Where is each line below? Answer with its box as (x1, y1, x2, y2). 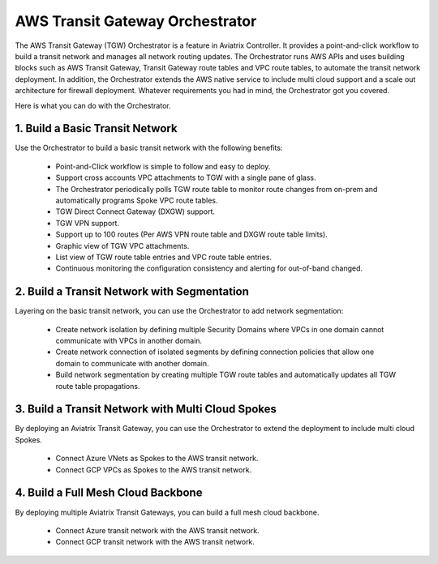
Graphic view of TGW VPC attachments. (55, 241, 190, 250)
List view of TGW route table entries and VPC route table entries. (55, 252, 272, 262)
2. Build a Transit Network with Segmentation (15, 284, 249, 299)
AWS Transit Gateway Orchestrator (15, 12, 257, 30)
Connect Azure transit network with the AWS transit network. (55, 525, 260, 535)
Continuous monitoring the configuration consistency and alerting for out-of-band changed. (55, 263, 363, 273)
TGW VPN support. (55, 218, 120, 228)
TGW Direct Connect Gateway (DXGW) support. (55, 207, 215, 216)
